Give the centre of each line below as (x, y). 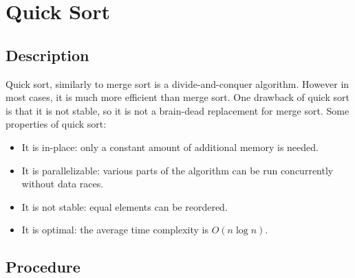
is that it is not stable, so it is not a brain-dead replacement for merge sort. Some (177, 110)
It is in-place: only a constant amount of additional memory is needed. (170, 147)
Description (47, 55)
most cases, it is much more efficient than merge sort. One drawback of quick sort (177, 97)
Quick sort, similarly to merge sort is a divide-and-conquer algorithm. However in (177, 83)
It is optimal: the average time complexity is (115, 230)
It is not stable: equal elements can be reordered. (125, 206)
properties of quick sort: (56, 124)
